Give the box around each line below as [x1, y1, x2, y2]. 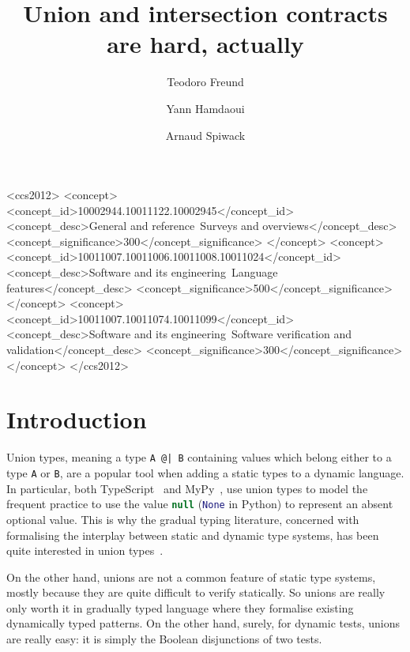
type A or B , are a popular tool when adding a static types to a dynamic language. [6, 465, 404, 481]
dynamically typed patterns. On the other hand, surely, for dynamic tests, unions [6, 615, 400, 631]
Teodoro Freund [167, 73, 244, 90]
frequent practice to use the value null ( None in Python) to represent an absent [6, 496, 393, 512]
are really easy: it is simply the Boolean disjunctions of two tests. [6, 631, 322, 647]
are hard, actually [107, 28, 304, 60]
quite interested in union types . [6, 542, 164, 559]
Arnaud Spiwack [165, 126, 246, 143]
